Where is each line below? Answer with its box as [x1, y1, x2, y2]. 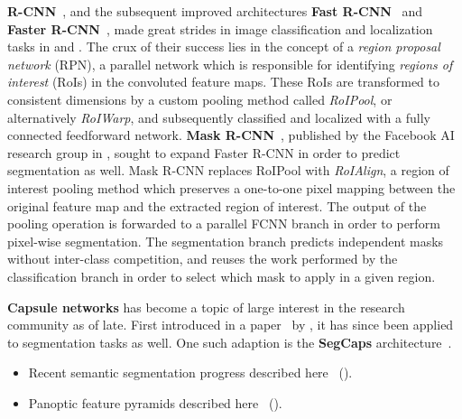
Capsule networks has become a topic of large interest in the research [7, 297, 405, 316]
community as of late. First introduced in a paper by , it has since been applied [7, 315, 454, 334]
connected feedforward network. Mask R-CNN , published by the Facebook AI [7, 126, 455, 144]
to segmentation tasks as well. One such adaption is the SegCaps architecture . [7, 332, 452, 351]
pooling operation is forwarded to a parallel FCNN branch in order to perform [7, 214, 440, 233]
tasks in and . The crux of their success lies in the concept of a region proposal [7, 37, 440, 56]
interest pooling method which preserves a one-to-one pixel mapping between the [7, 178, 456, 197]
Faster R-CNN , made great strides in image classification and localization [7, 19, 433, 38]
